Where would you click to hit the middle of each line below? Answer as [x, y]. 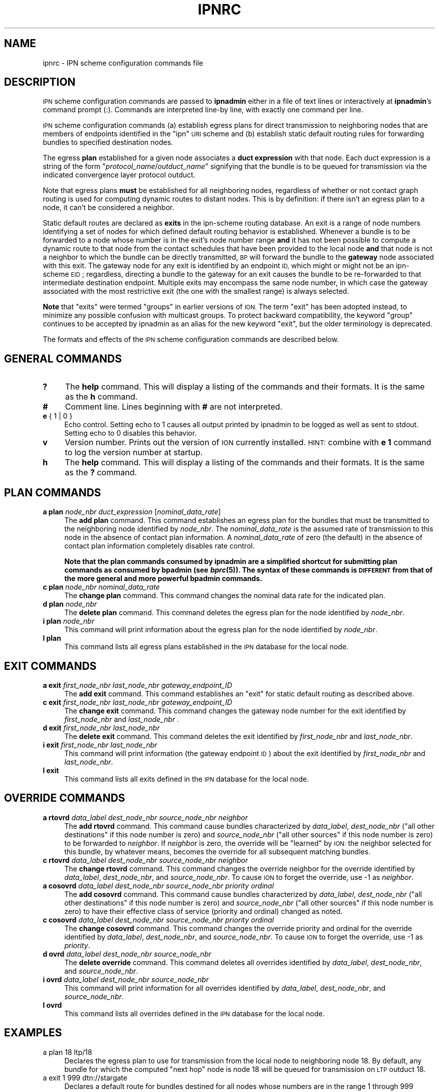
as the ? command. [101, 473]
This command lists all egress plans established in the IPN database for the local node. [206, 647]
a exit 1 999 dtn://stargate [85, 1077]
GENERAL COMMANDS [63, 358]
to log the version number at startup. [134, 452]
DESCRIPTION [40, 82]
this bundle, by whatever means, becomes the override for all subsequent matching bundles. [217, 851]
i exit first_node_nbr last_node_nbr [100, 745]
